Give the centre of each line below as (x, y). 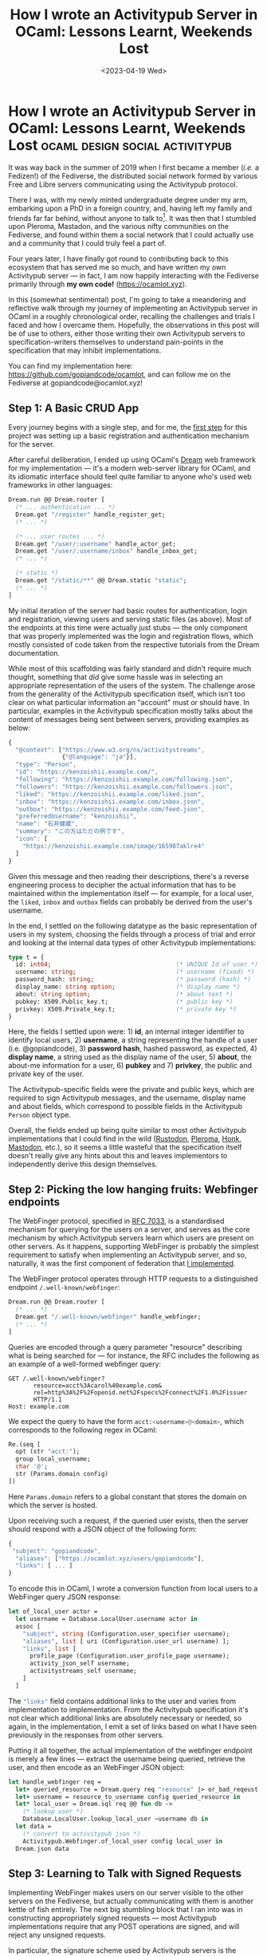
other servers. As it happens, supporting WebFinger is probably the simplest (133, 1247)
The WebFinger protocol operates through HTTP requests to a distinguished (133, 1279)
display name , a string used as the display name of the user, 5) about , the (130, 1057)
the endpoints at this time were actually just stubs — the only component (128, 627)
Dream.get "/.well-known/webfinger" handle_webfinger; (108, 1317)
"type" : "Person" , (46, 765)
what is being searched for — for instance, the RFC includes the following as (134, 1355)
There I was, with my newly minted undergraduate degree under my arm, (128, 199)
